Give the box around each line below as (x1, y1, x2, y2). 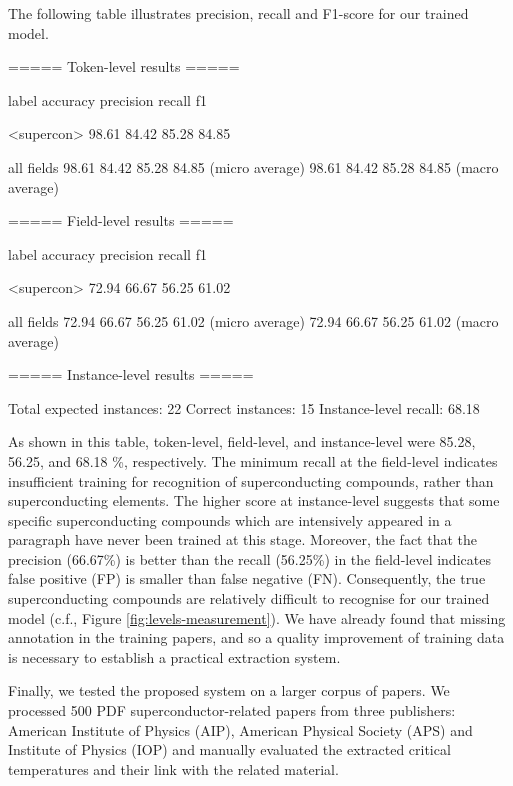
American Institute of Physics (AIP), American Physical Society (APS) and (8, 719, 473, 740)
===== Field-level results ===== (8, 210, 234, 231)
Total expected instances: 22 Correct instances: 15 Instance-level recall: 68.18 (8, 397, 480, 418)
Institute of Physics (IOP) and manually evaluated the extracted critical (8, 739, 451, 760)
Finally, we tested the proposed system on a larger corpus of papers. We (8, 680, 450, 701)
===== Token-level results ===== (8, 56, 240, 77)
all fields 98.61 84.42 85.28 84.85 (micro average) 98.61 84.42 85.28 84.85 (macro (8, 156, 499, 177)
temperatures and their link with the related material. (8, 758, 339, 779)
